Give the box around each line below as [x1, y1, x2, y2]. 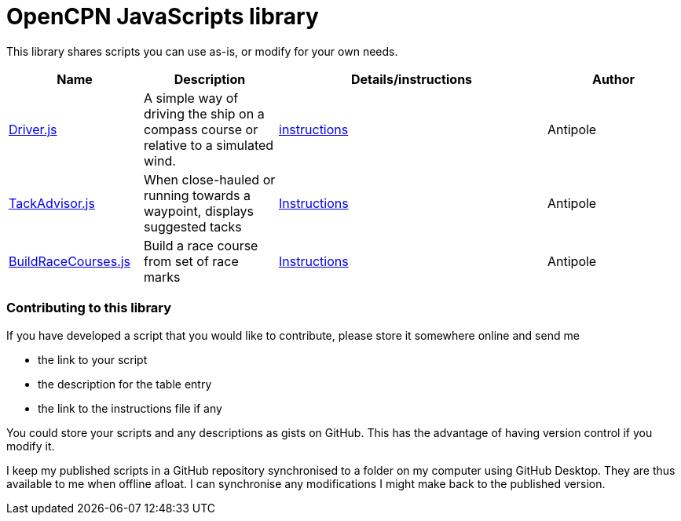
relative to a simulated [144, 137, 274, 153]
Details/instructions [350, 71, 473, 87]
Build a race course [144, 237, 258, 253]
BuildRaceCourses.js [9, 253, 131, 269]
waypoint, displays [144, 202, 254, 219]
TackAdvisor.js [9, 195, 95, 211]
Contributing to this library [6, 300, 172, 316]
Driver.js [9, 121, 57, 137]
